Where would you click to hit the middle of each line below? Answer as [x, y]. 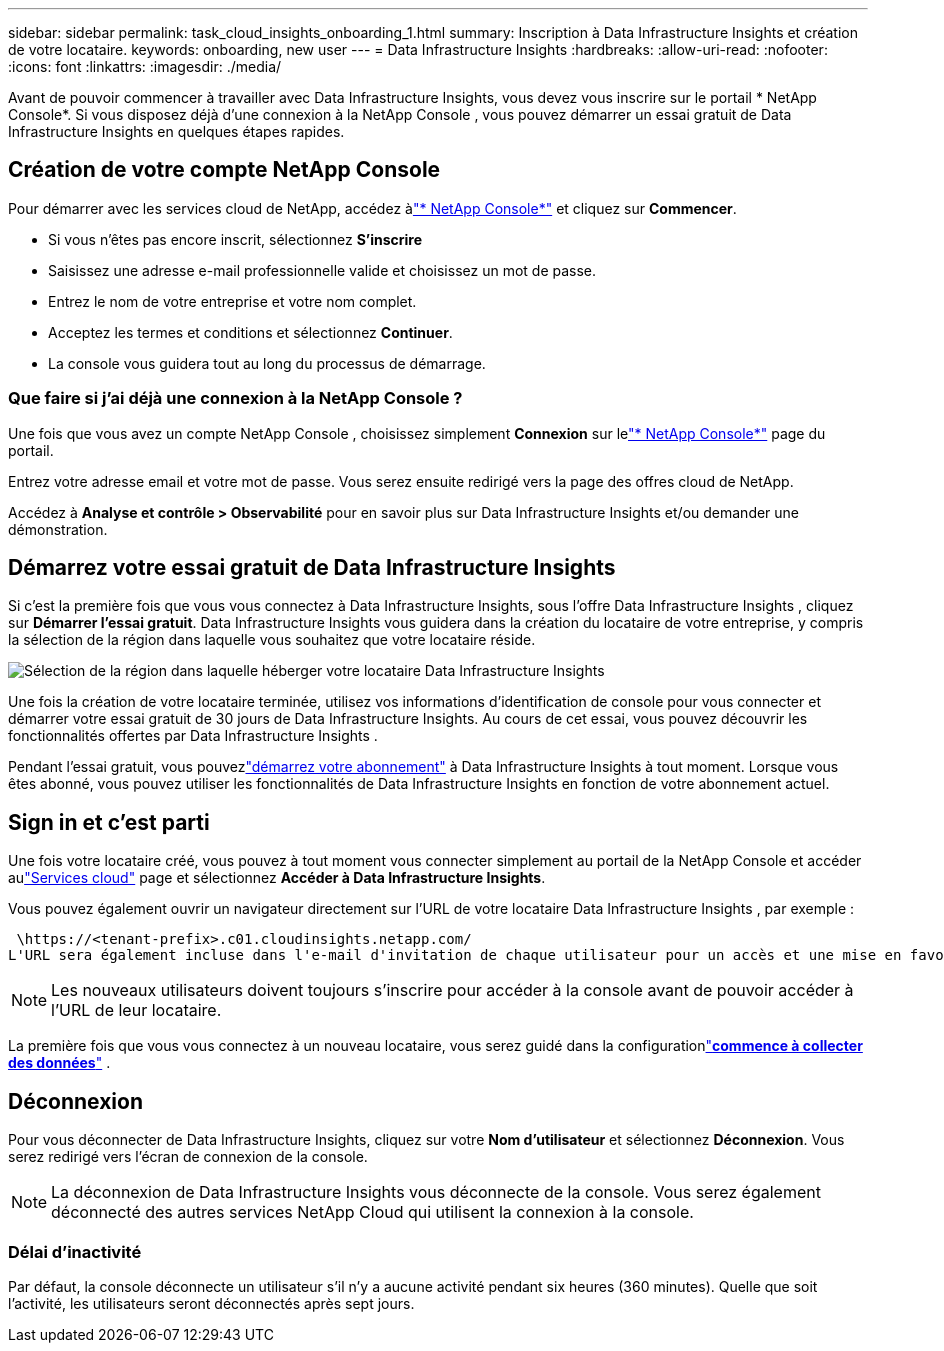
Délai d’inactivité [75, 1251]
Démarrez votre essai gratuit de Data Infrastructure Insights [312, 568]
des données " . [59, 1063]
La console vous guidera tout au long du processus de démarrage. [267, 363]
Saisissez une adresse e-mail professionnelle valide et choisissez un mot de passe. [322, 270]
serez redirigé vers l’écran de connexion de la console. [188, 1157]
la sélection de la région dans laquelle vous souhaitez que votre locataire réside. [272, 640]
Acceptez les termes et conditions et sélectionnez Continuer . [250, 332]
